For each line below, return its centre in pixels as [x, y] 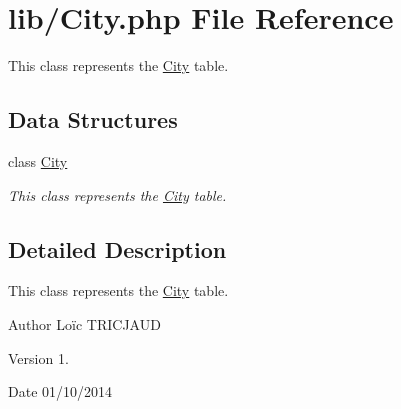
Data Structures [93, 119]
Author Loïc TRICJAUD [84, 323]
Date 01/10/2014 [60, 391]
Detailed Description [117, 248]
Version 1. [38, 357]
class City [38, 160]
